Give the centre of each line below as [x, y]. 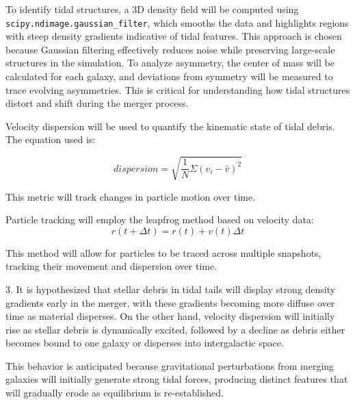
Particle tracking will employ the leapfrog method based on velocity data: [160, 219]
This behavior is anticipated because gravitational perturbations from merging [170, 365]
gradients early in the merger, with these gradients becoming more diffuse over [170, 302]
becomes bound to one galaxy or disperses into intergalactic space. [145, 343]
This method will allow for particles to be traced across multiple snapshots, [163, 252]
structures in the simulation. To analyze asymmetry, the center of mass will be [170, 63]
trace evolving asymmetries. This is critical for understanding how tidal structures [178, 89]
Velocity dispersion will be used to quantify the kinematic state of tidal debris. [170, 126]
